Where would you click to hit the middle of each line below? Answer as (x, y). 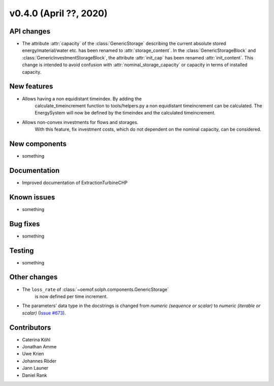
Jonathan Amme (39, 347)
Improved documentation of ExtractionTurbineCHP (75, 183)
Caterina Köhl (36, 339)
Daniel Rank (35, 375)
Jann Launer (35, 368)
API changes (30, 31)
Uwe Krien (33, 354)
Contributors (30, 327)
